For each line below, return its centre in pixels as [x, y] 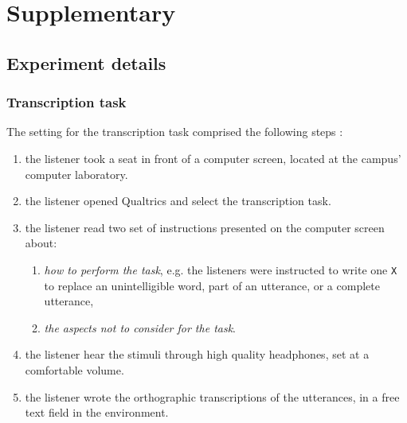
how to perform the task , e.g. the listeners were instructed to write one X [221, 269]
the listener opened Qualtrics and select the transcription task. [178, 201]
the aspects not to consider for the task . [140, 327]
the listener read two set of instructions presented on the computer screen [205, 227]
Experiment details [86, 62]
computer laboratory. [76, 174]
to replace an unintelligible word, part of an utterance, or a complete [212, 285]
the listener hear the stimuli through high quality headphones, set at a [197, 354]
